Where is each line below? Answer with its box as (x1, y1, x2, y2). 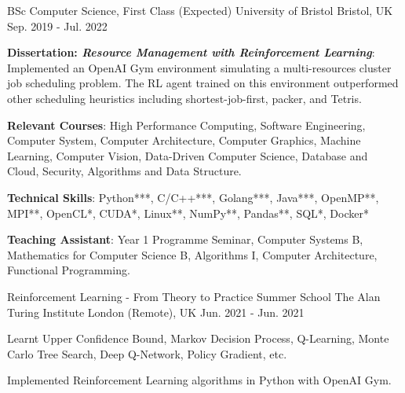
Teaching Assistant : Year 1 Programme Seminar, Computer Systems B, (7, 231, 363, 248)
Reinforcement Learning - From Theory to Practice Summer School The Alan (7, 288, 381, 304)
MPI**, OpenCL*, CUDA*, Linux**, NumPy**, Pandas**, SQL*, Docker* (7, 204, 369, 221)
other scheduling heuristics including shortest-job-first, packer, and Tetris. (7, 90, 362, 106)
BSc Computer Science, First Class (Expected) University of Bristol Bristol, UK (7, 2, 393, 18)
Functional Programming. (7, 262, 130, 278)
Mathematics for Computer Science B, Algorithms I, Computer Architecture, (7, 246, 378, 263)
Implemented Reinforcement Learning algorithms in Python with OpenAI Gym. (7, 372, 392, 388)
